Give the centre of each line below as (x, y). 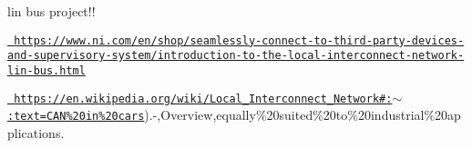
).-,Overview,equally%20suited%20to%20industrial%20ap (303, 115)
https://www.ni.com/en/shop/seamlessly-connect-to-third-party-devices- (239, 40)
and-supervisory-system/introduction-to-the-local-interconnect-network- (236, 56)
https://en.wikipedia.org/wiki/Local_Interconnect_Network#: (203, 99)
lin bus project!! (51, 11)
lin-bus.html (46, 70)
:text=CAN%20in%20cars (76, 117)
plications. (36, 132)
